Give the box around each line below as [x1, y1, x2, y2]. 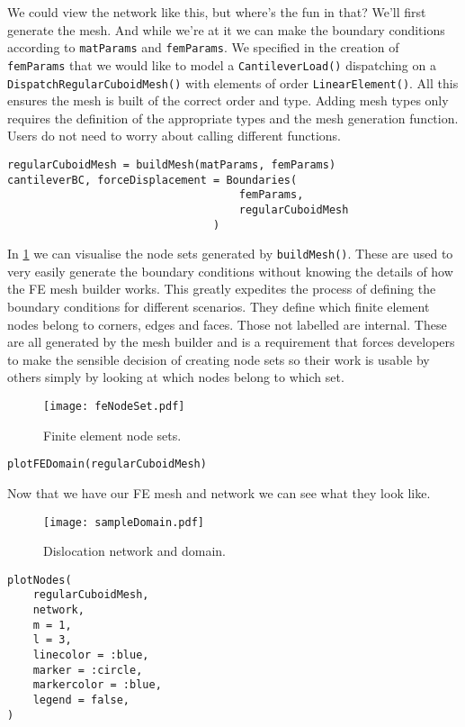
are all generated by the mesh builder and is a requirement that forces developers [7, 332, 455, 351]
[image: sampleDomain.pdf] [43, 515, 204, 529]
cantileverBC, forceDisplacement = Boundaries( [7, 173, 298, 186]
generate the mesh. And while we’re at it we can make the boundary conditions [7, 20, 445, 39]
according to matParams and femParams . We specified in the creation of [7, 38, 399, 57]
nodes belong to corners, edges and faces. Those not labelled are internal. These [7, 314, 447, 333]
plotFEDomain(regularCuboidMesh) [7, 458, 207, 471]
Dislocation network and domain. [43, 541, 226, 560]
